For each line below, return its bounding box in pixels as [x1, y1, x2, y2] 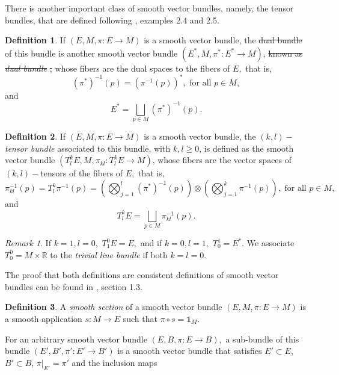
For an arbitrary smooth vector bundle [5, 332, 147, 345]
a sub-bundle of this [225, 332, 299, 345]
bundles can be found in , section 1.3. [5, 280, 142, 293]
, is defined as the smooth [199, 141, 294, 154]
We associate [246, 237, 295, 249]
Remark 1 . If [5, 237, 51, 249]
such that [123, 312, 157, 324]
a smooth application [5, 312, 82, 324]
